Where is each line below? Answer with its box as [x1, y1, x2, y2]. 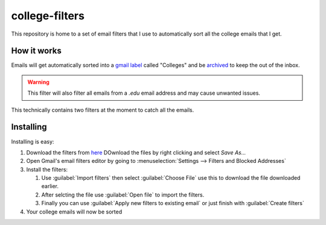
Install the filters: [26, 166, 68, 173]
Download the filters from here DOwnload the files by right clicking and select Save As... [26, 148, 246, 156]
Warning [27, 78, 50, 86]
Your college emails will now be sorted [26, 208, 123, 215]
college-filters [11, 9, 85, 22]
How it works [11, 46, 62, 56]
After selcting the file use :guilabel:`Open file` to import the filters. [41, 191, 205, 198]
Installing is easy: [11, 138, 54, 145]
